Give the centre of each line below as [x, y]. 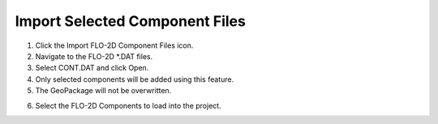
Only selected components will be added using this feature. [135, 79]
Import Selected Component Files [131, 21]
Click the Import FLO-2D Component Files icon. [114, 45]
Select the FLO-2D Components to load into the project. [129, 105]
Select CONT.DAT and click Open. [92, 68]
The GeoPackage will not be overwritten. [103, 91]
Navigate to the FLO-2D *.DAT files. [94, 56]
